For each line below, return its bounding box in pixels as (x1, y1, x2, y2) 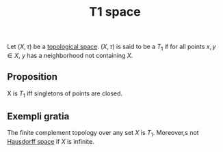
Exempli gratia (7, 110, 70, 122)
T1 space (88, 4, 142, 20)
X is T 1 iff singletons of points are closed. (7, 89, 123, 99)
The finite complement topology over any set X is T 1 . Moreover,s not (7, 129, 200, 138)
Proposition (7, 71, 58, 82)
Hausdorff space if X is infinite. (7, 138, 94, 146)
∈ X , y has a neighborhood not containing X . (7, 51, 133, 59)
